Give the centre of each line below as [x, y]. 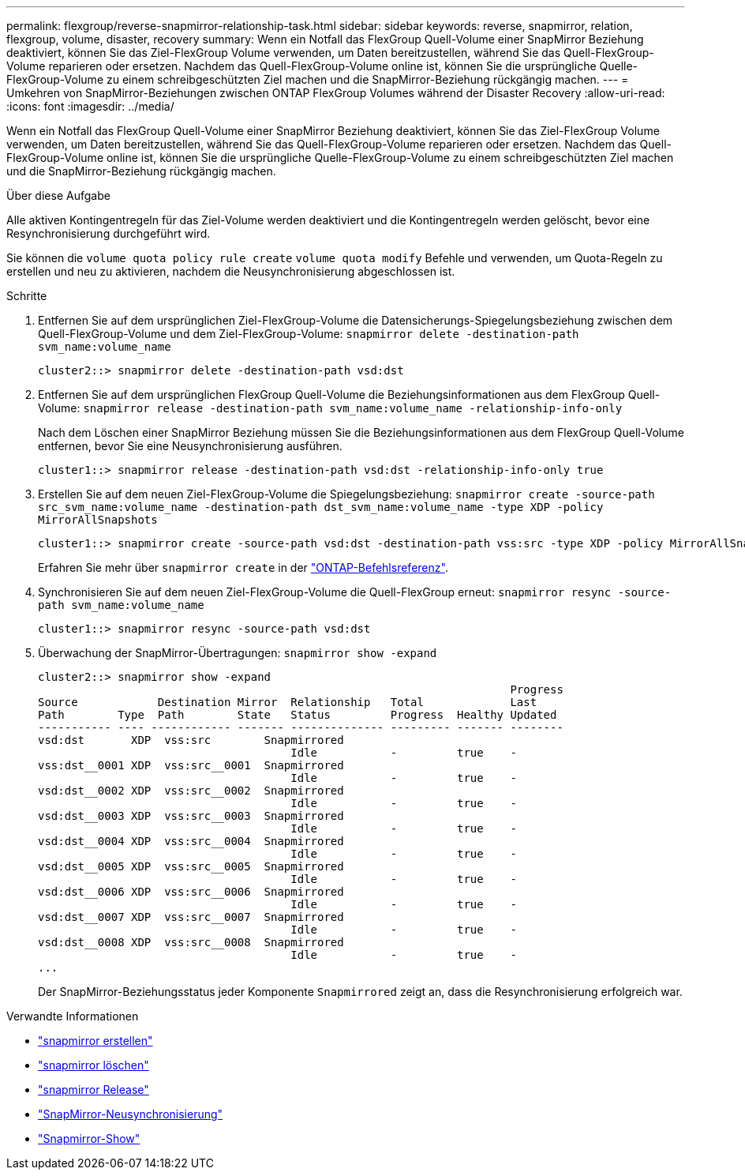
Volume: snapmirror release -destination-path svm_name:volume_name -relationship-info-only [330, 408]
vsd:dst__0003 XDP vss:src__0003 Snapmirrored [191, 816]
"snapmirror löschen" [94, 1065]
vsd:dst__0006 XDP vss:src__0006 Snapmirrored [191, 892]
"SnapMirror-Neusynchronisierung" [131, 1114]
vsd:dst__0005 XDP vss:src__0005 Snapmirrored [191, 866]
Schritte [27, 296]
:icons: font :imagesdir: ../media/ [90, 106]
